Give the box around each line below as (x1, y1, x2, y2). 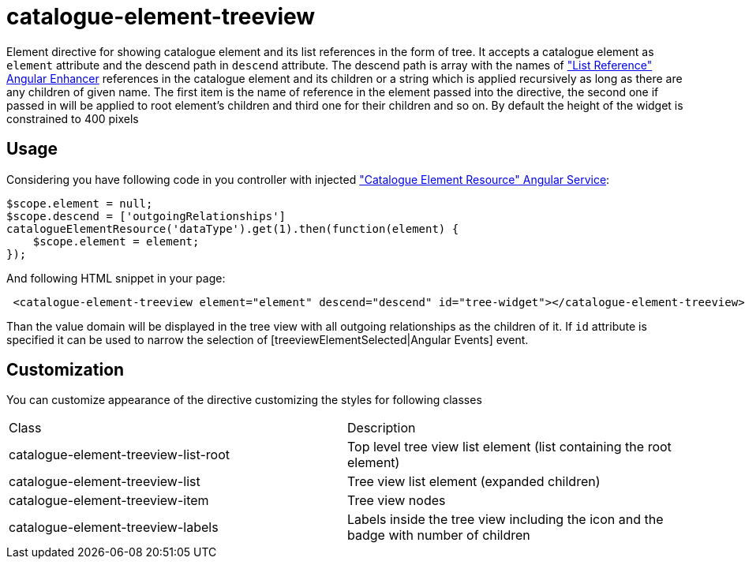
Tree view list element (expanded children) (347, 473, 601, 490)
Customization (6, 360, 125, 380)
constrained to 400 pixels (6, 111, 139, 125)
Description (347, 420, 416, 436)
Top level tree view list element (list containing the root (347, 439, 672, 455)
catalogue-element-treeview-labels (9, 519, 219, 536)
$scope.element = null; (6, 196, 153, 210)
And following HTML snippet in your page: (6, 271, 226, 285)
